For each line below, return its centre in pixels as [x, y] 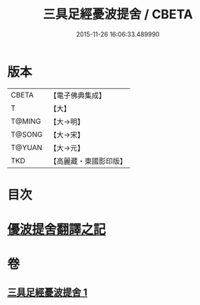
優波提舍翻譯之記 [57, 230]
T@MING [26, 121]
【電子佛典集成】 [78, 95]
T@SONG [27, 134]
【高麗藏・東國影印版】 [88, 161]
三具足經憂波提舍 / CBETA [118, 14]
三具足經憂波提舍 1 [47, 292]
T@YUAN [27, 147]
